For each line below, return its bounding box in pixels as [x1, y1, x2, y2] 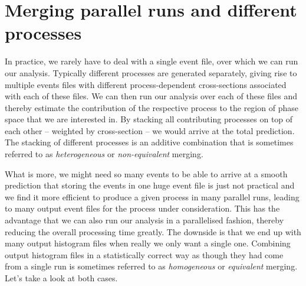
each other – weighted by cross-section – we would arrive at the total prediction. [5, 124, 295, 136]
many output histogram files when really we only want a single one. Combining [5, 237, 291, 249]
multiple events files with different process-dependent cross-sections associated [5, 78, 287, 90]
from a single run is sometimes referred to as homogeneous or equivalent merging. [5, 260, 298, 272]
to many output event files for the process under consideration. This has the [5, 202, 280, 214]
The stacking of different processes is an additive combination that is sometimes [5, 136, 294, 148]
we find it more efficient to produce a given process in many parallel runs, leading [5, 190, 300, 203]
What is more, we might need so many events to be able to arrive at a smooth [5, 167, 288, 180]
